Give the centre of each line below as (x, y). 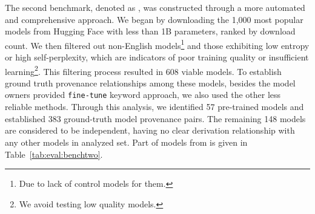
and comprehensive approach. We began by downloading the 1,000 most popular (154, 19)
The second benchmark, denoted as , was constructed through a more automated (155, 7)
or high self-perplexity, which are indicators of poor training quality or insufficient (157, 57)
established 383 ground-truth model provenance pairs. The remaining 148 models (155, 118)
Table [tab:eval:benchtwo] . (54, 154)
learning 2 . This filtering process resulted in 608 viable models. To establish (143, 70)
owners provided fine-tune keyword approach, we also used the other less (143, 95)
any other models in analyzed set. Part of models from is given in (126, 142)
